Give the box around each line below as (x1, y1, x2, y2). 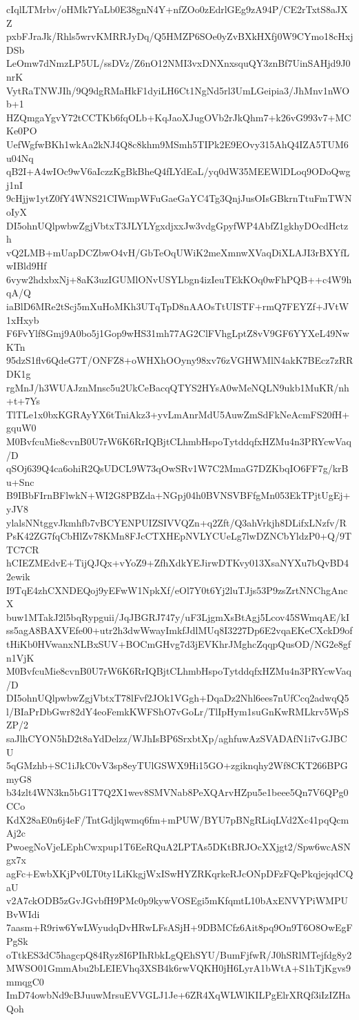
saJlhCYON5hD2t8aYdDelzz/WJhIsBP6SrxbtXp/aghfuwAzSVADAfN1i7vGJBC (6, 731, 347, 746)
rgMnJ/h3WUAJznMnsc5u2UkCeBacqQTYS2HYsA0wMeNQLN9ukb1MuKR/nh (6, 380, 349, 394)
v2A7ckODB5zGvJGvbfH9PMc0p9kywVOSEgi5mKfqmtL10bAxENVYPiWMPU (6, 893, 348, 908)
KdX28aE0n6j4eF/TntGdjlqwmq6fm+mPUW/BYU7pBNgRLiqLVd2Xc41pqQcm (6, 812, 349, 826)
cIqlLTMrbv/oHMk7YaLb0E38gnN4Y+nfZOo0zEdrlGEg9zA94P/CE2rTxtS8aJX (6, 2, 348, 16)
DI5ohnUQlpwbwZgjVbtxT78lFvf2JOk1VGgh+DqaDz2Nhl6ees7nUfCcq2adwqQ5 (6, 691, 349, 705)
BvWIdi (6, 906, 40, 921)
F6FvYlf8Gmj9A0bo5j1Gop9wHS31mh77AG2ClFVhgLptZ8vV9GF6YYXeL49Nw (6, 326, 349, 340)
